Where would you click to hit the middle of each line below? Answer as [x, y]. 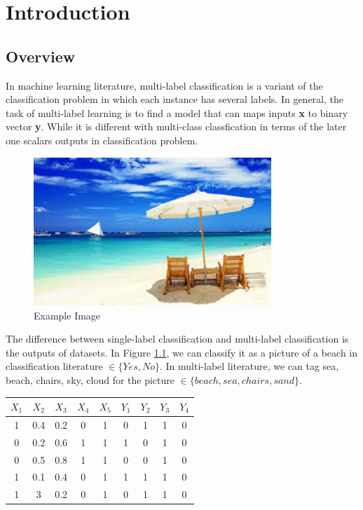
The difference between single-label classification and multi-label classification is [177, 339]
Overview [41, 56]
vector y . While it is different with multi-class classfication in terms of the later [176, 126]
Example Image [67, 315]
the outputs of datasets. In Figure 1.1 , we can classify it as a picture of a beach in [181, 352]
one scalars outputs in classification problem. [102, 140]
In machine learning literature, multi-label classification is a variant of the [164, 85]
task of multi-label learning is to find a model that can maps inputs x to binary [177, 112]
